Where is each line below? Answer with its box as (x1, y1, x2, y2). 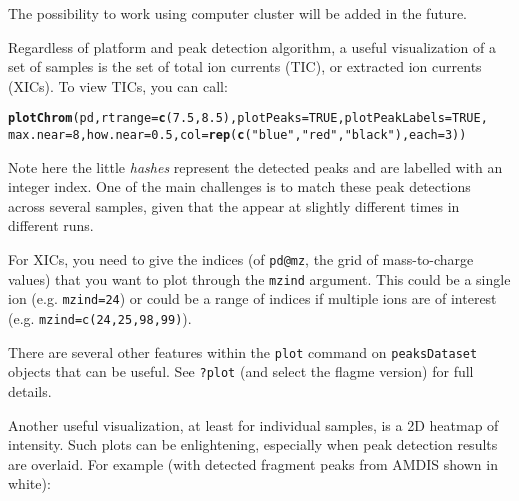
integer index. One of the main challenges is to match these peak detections (8, 176, 471, 197)
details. (8, 381, 52, 401)
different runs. (8, 215, 94, 236)
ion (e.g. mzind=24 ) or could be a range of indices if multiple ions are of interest (8, 288, 497, 309)
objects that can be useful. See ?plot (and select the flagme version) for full (8, 361, 474, 382)
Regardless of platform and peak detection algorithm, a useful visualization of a (8, 36, 496, 57)
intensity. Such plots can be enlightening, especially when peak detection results (8, 434, 498, 455)
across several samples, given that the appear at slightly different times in (8, 195, 460, 216)
